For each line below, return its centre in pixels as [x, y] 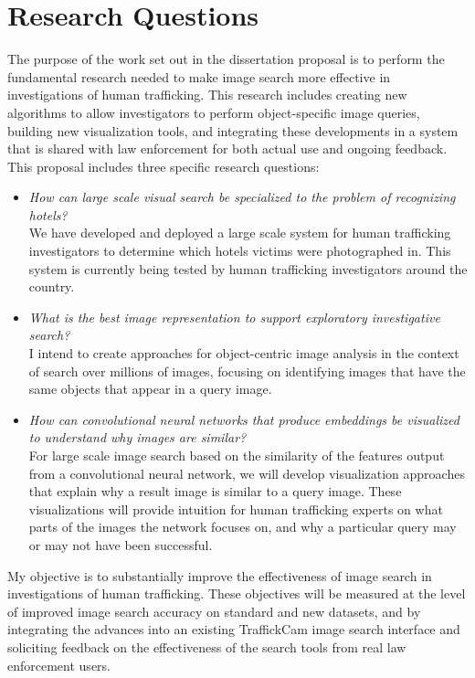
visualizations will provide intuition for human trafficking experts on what [236, 508]
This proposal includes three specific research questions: [164, 166]
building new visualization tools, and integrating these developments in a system [233, 130]
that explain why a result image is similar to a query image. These [215, 491]
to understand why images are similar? [137, 437]
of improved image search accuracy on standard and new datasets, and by [214, 611]
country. [52, 286]
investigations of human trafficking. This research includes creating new [207, 95]
